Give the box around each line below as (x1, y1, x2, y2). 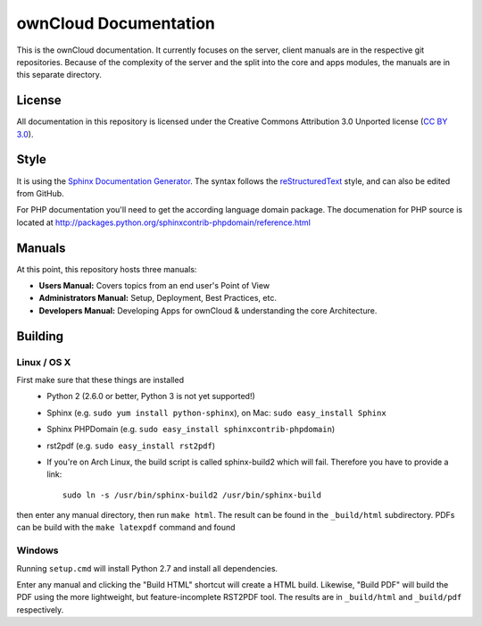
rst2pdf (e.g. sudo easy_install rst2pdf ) (46, 440, 216, 451)
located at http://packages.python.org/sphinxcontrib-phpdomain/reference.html (16, 217, 312, 228)
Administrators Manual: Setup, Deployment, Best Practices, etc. (38, 293, 277, 304)
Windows (16, 545, 59, 557)
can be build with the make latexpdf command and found (16, 522, 236, 533)
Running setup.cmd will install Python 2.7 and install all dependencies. (16, 563, 278, 573)
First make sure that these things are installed (16, 374, 185, 385)
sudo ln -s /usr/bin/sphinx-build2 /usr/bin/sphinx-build (62, 489, 321, 500)
